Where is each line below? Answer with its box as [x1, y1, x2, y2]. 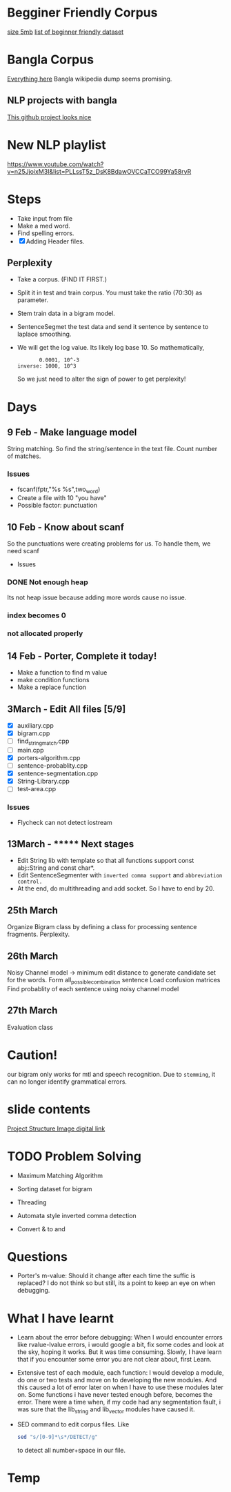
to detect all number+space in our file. [17, 1446, 126, 1455]
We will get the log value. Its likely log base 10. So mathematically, [17, 344, 205, 352]
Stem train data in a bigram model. [17, 309, 115, 318]
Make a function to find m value [17, 668, 108, 677]
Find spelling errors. [17, 229, 74, 237]
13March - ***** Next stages [7, 838, 134, 850]
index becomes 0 [7, 610, 67, 620]
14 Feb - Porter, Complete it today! [7, 650, 157, 662]
